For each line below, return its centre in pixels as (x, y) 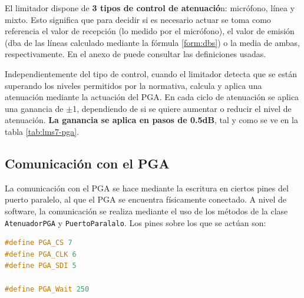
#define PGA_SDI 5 (41, 266)
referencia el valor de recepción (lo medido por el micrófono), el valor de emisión (150, 31)
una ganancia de (34, 108)
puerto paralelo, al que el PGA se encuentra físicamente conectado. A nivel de (146, 199)
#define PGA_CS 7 (39, 243)
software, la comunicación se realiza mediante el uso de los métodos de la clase (146, 211)
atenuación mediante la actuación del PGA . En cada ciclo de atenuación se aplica (152, 97)
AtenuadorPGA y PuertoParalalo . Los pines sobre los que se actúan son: (136, 222)
